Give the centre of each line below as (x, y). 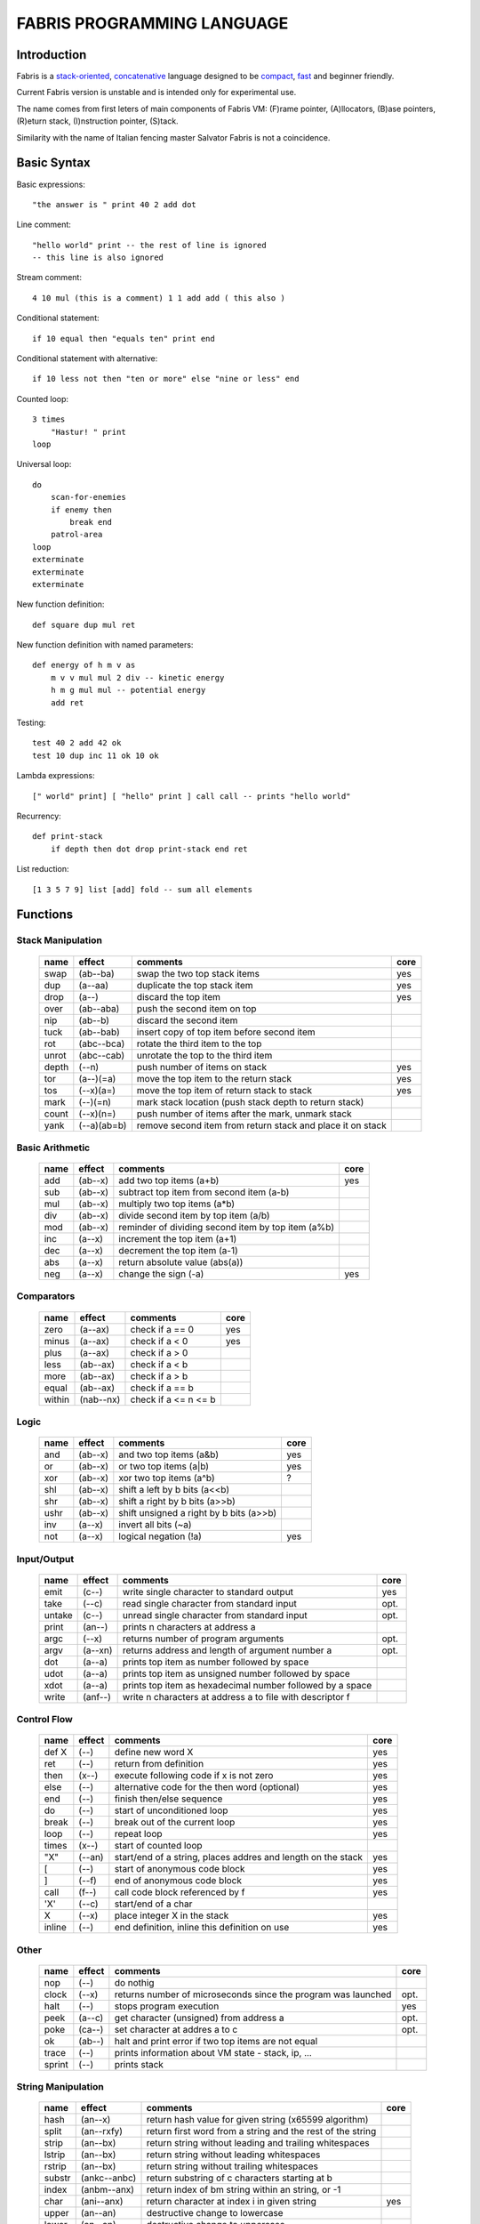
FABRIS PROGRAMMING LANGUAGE (152, 23)
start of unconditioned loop (171, 1810)
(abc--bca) (102, 1044)
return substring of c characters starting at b (240, 2178)
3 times (49, 419)
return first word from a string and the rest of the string (261, 2131)
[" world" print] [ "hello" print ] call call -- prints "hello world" (192, 796)
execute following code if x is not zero (194, 1776)
